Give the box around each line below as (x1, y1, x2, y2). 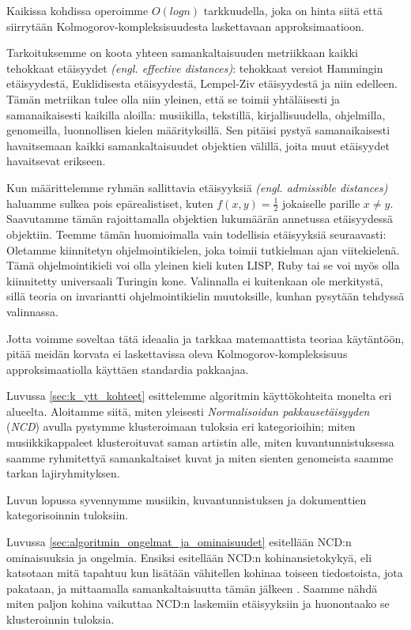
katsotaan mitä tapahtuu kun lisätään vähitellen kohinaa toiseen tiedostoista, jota (6, 564, 403, 581)
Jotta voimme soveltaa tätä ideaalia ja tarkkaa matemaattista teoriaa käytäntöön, (6, 330, 405, 346)
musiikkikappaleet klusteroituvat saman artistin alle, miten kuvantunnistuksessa (6, 434, 394, 451)
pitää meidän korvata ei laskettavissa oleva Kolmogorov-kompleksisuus (6, 345, 348, 362)
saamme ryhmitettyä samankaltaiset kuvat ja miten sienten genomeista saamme (6, 449, 394, 466)
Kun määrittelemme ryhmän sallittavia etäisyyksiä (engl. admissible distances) (6, 179, 388, 195)
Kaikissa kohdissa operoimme (6, 2, 149, 18)
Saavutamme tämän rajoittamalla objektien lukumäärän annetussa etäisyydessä (6, 210, 393, 227)
